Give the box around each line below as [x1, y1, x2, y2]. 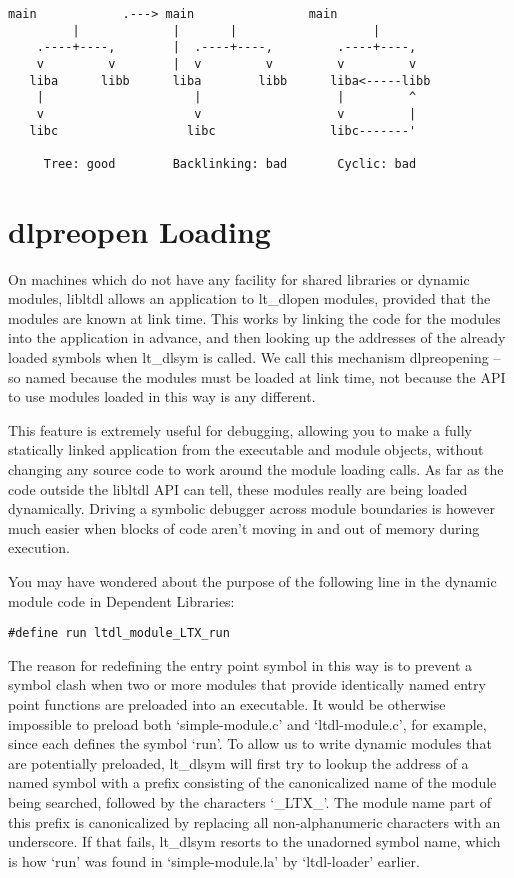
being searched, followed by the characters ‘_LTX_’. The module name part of [8, 792, 492, 812]
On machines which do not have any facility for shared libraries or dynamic [8, 268, 470, 289]
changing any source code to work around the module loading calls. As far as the [8, 459, 504, 480]
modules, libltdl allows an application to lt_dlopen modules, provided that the [8, 288, 491, 309]
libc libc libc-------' [29, 123, 417, 138]
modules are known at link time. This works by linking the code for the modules [8, 307, 501, 328]
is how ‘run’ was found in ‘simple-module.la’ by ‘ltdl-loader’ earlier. [8, 850, 420, 871]
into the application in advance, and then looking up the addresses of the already [8, 327, 506, 348]
